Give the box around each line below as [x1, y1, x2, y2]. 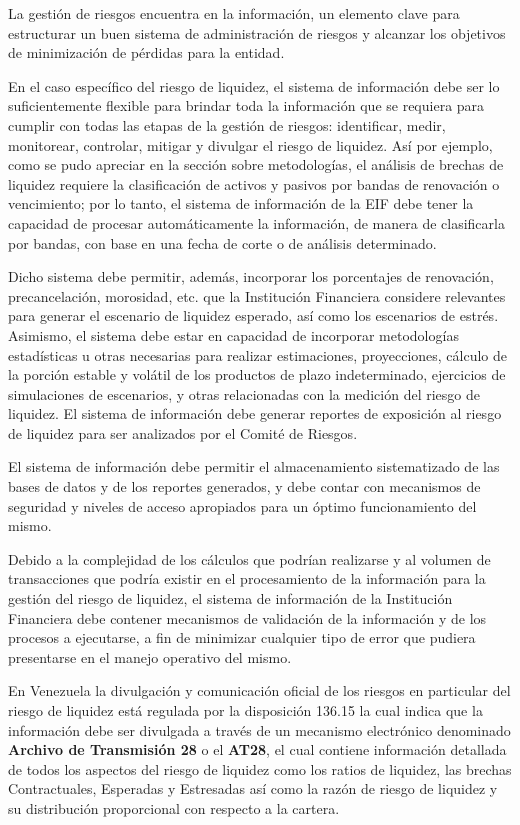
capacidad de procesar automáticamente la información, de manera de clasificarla [8, 212, 505, 233]
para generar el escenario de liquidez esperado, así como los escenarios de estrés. [8, 305, 499, 326]
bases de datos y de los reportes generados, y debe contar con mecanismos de [8, 476, 481, 497]
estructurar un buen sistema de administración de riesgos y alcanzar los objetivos [8, 22, 506, 43]
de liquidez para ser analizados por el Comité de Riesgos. [8, 422, 358, 443]
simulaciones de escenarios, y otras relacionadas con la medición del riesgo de [8, 383, 480, 404]
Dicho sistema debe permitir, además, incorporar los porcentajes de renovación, [8, 266, 494, 287]
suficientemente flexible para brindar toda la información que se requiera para [8, 95, 485, 116]
